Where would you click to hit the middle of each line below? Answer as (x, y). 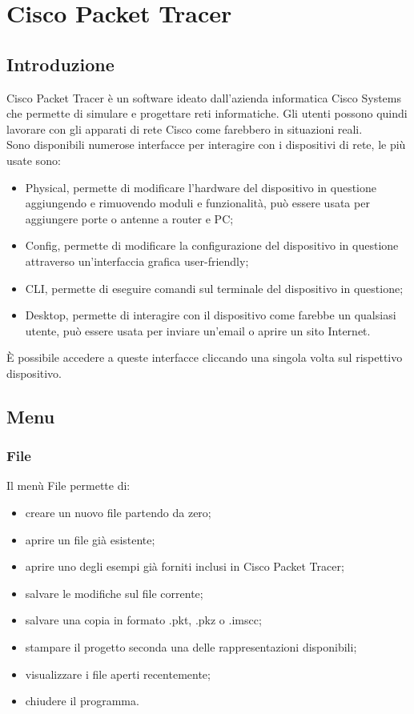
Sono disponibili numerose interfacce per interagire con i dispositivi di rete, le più (206, 144)
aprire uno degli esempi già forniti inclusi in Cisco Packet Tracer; (185, 566)
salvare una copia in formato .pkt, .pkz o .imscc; (143, 620)
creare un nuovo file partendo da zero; (118, 513)
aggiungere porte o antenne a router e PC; (129, 218)
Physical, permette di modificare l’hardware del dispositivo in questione (201, 187)
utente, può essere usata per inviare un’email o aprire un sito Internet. (198, 330)
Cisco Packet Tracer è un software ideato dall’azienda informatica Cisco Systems (204, 97)
